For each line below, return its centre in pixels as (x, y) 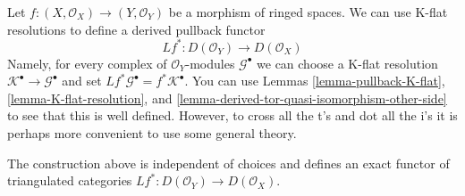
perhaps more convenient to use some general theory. (152, 133)
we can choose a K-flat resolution (347, 63)
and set (82, 81)
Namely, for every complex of (87, 63)
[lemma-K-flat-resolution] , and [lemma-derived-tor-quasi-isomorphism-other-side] (227, 98)
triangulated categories (70, 180)
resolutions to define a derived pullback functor (136, 29)
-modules (210, 63)
